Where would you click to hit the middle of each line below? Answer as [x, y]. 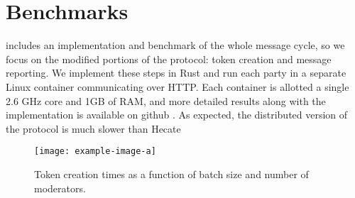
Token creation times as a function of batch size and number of [171, 174]
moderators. [60, 188]
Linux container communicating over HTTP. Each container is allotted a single [177, 86]
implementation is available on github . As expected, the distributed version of [177, 115]
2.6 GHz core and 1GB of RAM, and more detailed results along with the [166, 100]
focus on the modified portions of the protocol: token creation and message [169, 59]
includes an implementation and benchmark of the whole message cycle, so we [175, 45]
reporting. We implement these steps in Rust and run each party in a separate [176, 73]
